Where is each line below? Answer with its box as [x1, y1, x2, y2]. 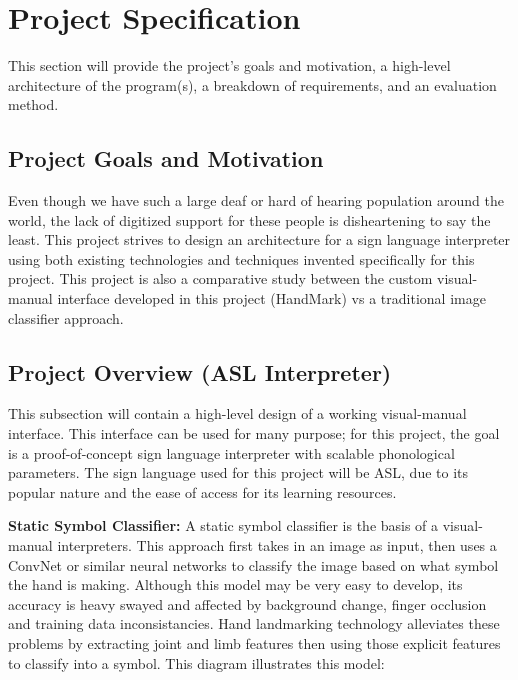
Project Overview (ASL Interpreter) [8, 356, 392, 387]
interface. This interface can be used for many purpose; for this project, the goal [8, 423, 500, 444]
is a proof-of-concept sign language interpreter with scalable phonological [8, 442, 455, 463]
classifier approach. [8, 307, 124, 328]
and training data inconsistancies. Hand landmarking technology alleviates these [8, 613, 500, 634]
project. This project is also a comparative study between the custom [8, 268, 433, 289]
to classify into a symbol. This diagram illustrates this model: [8, 652, 385, 673]
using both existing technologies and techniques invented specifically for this [8, 248, 475, 269]
